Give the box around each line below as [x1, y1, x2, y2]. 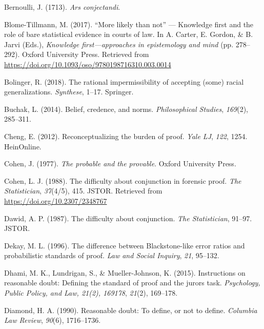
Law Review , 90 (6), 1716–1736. [4, 315, 101, 325]
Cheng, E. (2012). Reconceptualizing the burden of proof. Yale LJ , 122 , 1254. [4, 130, 248, 141]
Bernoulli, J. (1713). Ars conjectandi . [4, 2, 120, 12]
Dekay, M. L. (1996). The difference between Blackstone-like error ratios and [4, 240, 245, 250]
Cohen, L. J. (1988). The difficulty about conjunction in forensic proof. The [4, 175, 241, 186]
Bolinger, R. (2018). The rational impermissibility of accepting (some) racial [4, 76, 244, 87]
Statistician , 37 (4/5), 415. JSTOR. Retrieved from [4, 185, 163, 196]
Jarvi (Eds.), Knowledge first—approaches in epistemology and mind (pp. [4, 38, 234, 49]
